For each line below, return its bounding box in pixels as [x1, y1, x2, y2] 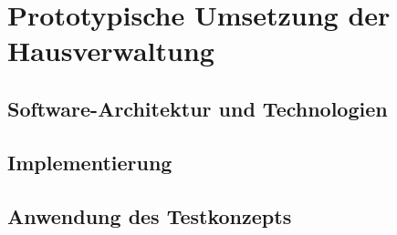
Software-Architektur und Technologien [7, 94, 388, 122]
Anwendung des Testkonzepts [7, 201, 292, 230]
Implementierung [7, 148, 172, 176]
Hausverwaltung [7, 32, 214, 69]
